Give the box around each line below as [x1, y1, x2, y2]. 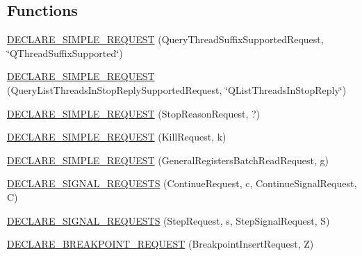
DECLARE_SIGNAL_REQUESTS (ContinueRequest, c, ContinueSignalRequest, [7, 176, 357, 191]
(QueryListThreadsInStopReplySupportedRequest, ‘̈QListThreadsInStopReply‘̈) [7, 82, 347, 97]
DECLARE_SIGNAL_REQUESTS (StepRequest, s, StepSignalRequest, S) [7, 213, 330, 227]
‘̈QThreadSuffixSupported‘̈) [7, 45, 123, 60]
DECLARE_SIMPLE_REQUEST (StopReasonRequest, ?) [7, 106, 261, 120]
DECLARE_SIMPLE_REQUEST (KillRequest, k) [7, 129, 227, 144]
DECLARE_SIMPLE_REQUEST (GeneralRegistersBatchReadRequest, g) [7, 152, 329, 167]
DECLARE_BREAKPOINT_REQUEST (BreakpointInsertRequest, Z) [7, 237, 314, 251]
